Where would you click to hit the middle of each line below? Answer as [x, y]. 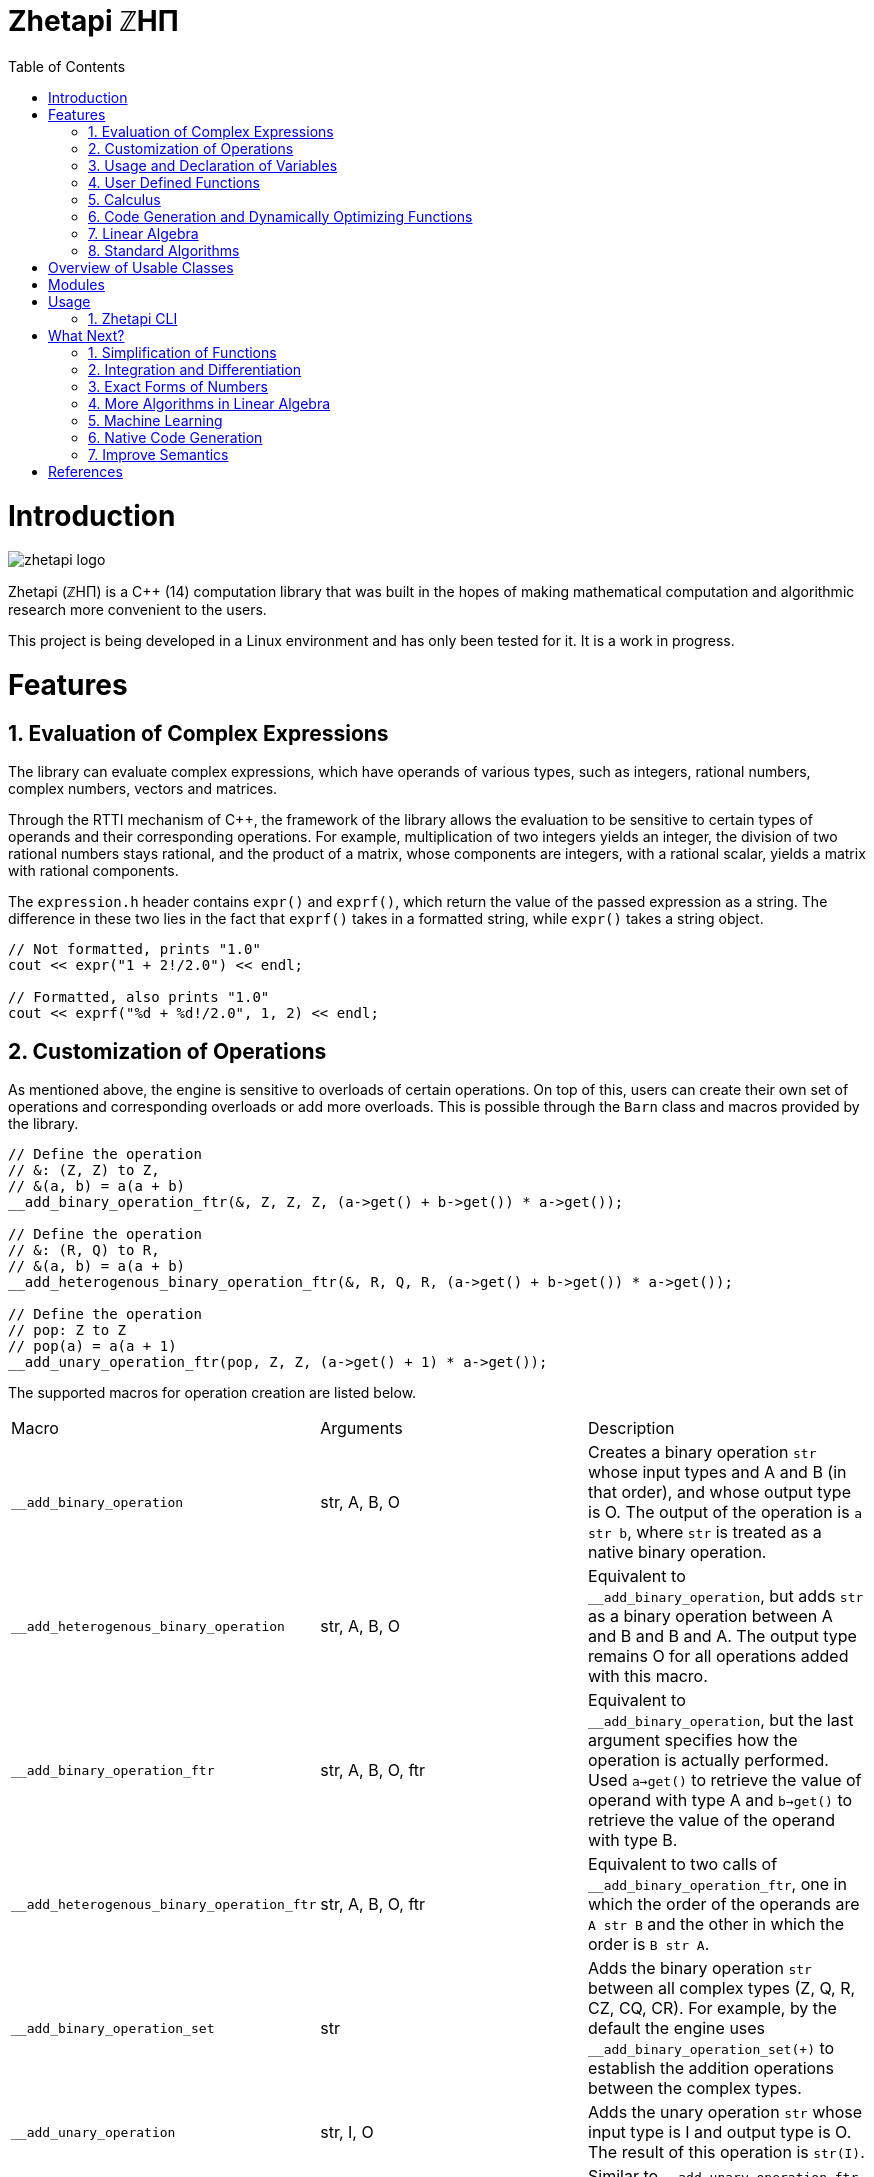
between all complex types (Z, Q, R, [722, 1988]
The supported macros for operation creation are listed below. [212, 1393]
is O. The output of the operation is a [725, 1512]
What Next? [86, 335]
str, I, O [347, 2132]
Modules [76, 284]
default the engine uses [677, 2028]
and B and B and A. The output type [722, 1636]
